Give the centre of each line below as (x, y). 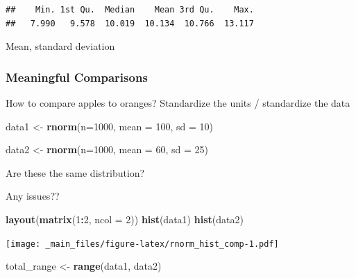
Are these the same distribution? (75, 172)
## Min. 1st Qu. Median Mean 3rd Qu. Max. (130, 10)
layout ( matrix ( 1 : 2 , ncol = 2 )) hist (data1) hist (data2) (125, 219)
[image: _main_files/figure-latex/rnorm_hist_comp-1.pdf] (142, 244)
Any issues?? (33, 196)
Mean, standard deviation (60, 46)
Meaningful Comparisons (77, 77)
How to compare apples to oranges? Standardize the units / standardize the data (178, 103)
